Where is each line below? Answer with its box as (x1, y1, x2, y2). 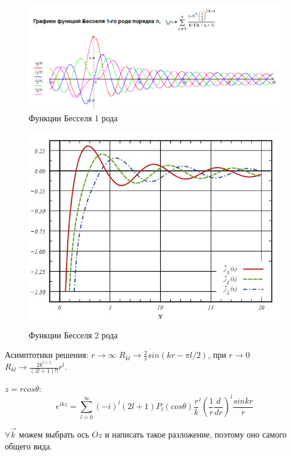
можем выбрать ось (18, 427, 89, 440)
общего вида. (5, 439, 52, 452)
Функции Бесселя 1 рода (29, 112, 118, 124)
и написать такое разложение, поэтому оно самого (105, 427, 287, 440)
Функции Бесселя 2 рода (29, 328, 118, 341)
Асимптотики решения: (5, 348, 89, 361)
